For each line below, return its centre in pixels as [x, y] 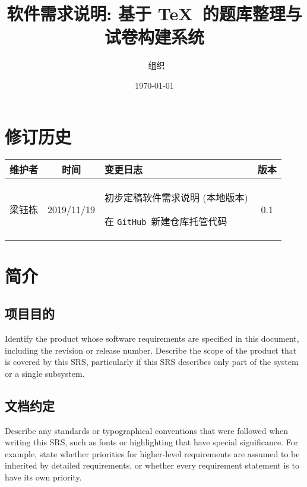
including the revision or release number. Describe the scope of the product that [151, 350]
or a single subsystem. [45, 373]
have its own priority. [43, 477]
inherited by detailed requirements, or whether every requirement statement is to [152, 465]
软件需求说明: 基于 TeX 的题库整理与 [154, 13]
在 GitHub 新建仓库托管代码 [166, 221]
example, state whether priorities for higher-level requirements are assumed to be [152, 453]
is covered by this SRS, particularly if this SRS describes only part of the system [152, 362]
